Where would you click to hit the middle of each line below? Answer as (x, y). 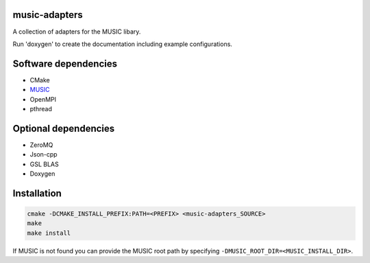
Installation (37, 193)
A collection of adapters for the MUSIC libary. (77, 32)
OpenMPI (43, 99)
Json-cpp (44, 155)
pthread (41, 108)
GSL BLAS (44, 164)
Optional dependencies (64, 128)
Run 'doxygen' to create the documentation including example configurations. (123, 44)
